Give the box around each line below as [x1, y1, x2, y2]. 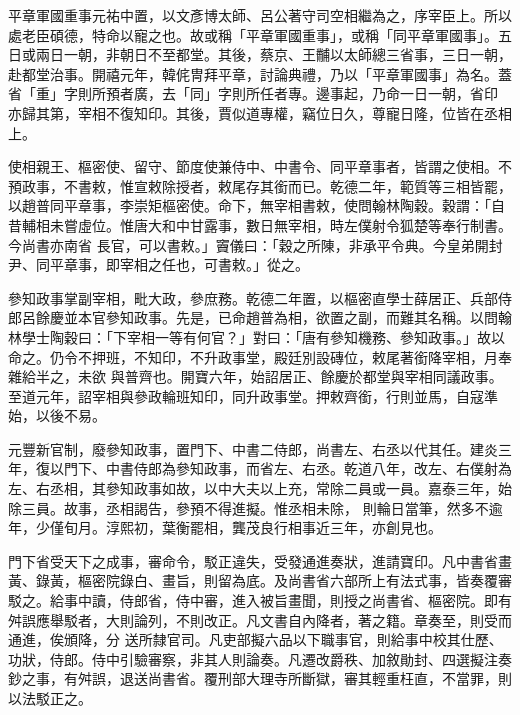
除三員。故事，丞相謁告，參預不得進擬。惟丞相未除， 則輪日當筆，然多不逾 [8, 497, 503, 518]
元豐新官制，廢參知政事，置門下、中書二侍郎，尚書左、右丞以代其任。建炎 [8, 438, 498, 459]
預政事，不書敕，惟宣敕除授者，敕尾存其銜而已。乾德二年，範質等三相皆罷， [8, 175, 512, 196]
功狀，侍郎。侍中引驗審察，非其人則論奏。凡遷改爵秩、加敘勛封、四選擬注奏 [8, 648, 512, 669]
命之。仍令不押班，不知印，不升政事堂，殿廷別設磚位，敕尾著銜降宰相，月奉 [8, 346, 512, 367]
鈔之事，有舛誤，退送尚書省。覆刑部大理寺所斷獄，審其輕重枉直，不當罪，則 [8, 668, 512, 689]
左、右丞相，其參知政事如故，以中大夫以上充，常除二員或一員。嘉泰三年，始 [8, 478, 512, 499]
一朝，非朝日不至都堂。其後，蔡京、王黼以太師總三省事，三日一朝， [63, 44, 512, 65]
